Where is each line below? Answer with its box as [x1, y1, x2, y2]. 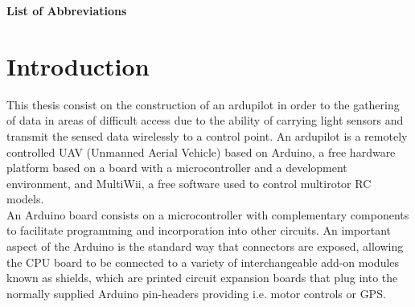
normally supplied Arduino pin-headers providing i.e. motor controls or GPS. [6, 284, 386, 301]
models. [6, 190, 44, 207]
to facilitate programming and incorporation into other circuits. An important [6, 222, 391, 239]
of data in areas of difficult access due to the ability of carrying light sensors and [6, 112, 404, 129]
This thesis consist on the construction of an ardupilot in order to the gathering [6, 96, 400, 113]
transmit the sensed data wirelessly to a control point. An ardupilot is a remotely [6, 127, 408, 144]
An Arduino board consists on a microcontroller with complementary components [6, 206, 409, 223]
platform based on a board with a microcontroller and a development [6, 159, 347, 176]
